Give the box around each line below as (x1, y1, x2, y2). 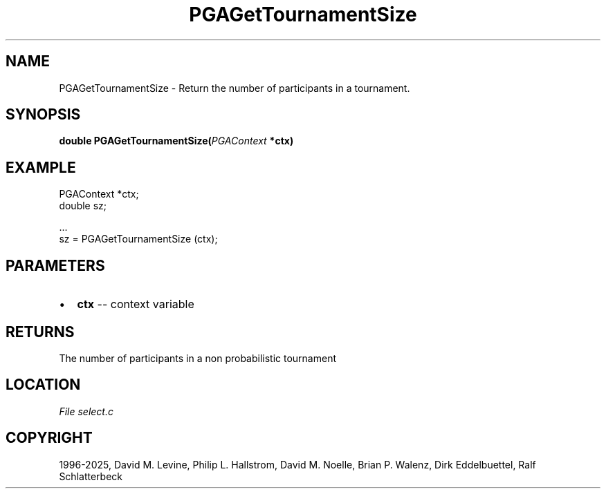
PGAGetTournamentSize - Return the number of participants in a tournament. (59, 82, 410, 94)
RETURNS (6, 323, 75, 341)
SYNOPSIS (6, 106, 81, 124)
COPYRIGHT (6, 429, 93, 447)
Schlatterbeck (59, 470, 122, 482)
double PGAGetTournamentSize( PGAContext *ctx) (59, 135, 294, 147)
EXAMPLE (6, 158, 76, 176)
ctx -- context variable (77, 297, 194, 312)
